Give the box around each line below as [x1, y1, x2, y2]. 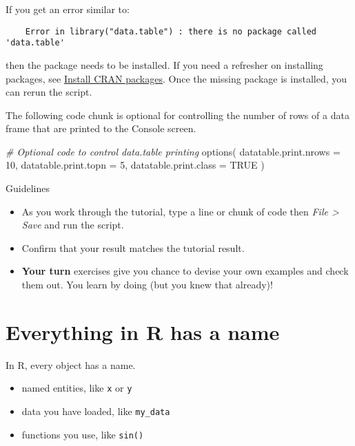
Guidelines [6, 181, 50, 195]
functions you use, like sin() [21, 427, 144, 441]
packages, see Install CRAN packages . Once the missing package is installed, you [6, 71, 347, 85]
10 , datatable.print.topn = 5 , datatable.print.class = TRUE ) [6, 158, 265, 172]
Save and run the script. [21, 217, 124, 232]
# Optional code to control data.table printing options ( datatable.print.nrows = [6, 144, 341, 158]
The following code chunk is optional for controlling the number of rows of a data [6, 107, 349, 122]
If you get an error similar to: [6, 2, 130, 16]
